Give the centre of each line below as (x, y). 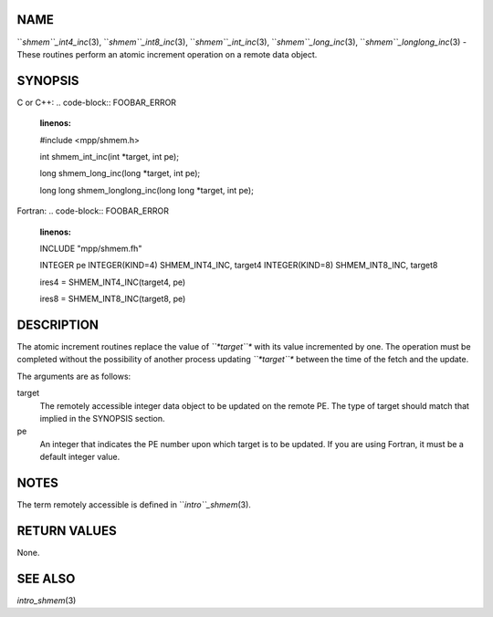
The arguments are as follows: (74, 376)
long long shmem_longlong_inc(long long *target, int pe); (147, 190)
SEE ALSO (46, 578)
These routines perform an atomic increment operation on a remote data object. (167, 54)
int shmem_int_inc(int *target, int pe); (110, 156)
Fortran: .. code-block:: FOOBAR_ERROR (93, 211)
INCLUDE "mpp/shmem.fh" (91, 248)
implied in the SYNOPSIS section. (102, 418)
